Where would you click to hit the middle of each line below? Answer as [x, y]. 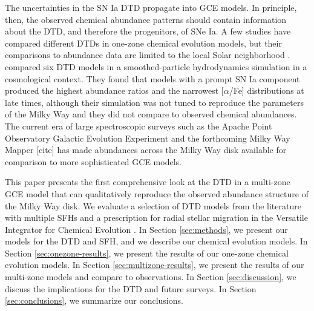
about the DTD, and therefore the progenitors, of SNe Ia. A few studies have [148, 31]
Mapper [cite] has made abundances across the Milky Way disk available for [146, 150]
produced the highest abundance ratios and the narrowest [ [114, 90]
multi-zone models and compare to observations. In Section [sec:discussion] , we [151, 277]
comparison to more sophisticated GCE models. [93, 161]
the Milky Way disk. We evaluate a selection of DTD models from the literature [153, 205]
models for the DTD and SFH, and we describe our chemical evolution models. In [156, 241]
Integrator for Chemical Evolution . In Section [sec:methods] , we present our [146, 229]
